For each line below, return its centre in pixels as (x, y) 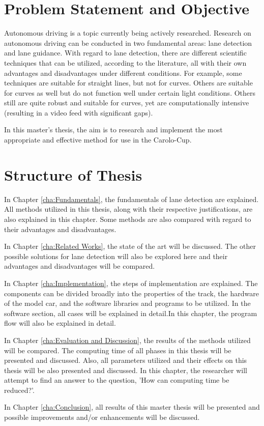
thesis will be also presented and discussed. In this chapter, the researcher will (126, 370)
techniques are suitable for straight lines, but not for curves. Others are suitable (128, 83)
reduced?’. (19, 390)
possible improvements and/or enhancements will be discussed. (102, 417)
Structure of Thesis (73, 174)
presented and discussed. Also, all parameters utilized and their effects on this (126, 360)
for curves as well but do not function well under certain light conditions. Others (130, 92)
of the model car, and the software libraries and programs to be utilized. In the (127, 303)
